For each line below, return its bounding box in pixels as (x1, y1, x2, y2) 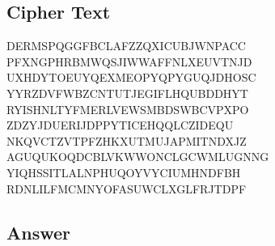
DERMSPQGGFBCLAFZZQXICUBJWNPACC (6, 37, 246, 54)
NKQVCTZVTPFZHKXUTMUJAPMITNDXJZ (6, 132, 247, 149)
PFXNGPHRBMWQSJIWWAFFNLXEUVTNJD (6, 53, 252, 70)
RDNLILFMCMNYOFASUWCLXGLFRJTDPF (6, 180, 247, 197)
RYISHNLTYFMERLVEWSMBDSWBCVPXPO (6, 100, 249, 117)
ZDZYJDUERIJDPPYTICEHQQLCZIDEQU (6, 117, 234, 134)
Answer (6, 219, 71, 244)
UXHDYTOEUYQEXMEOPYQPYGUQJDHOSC (6, 69, 256, 86)
